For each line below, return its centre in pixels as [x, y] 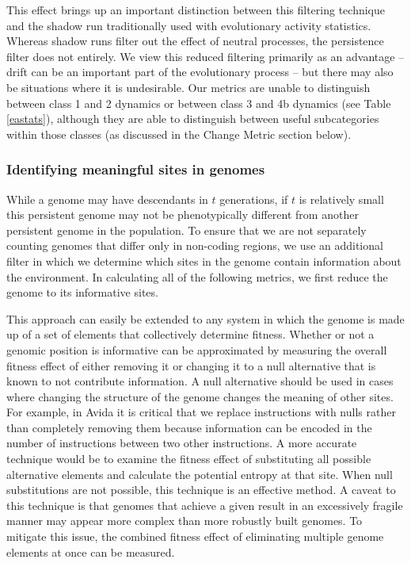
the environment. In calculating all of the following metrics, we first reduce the [197, 276]
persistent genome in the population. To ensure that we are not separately [186, 230]
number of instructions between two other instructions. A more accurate [182, 443]
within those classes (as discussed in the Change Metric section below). [179, 134]
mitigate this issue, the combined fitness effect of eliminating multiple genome [195, 536]
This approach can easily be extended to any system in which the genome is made [205, 318]
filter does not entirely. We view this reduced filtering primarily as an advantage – [205, 56]
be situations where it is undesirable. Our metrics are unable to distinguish [188, 87]
